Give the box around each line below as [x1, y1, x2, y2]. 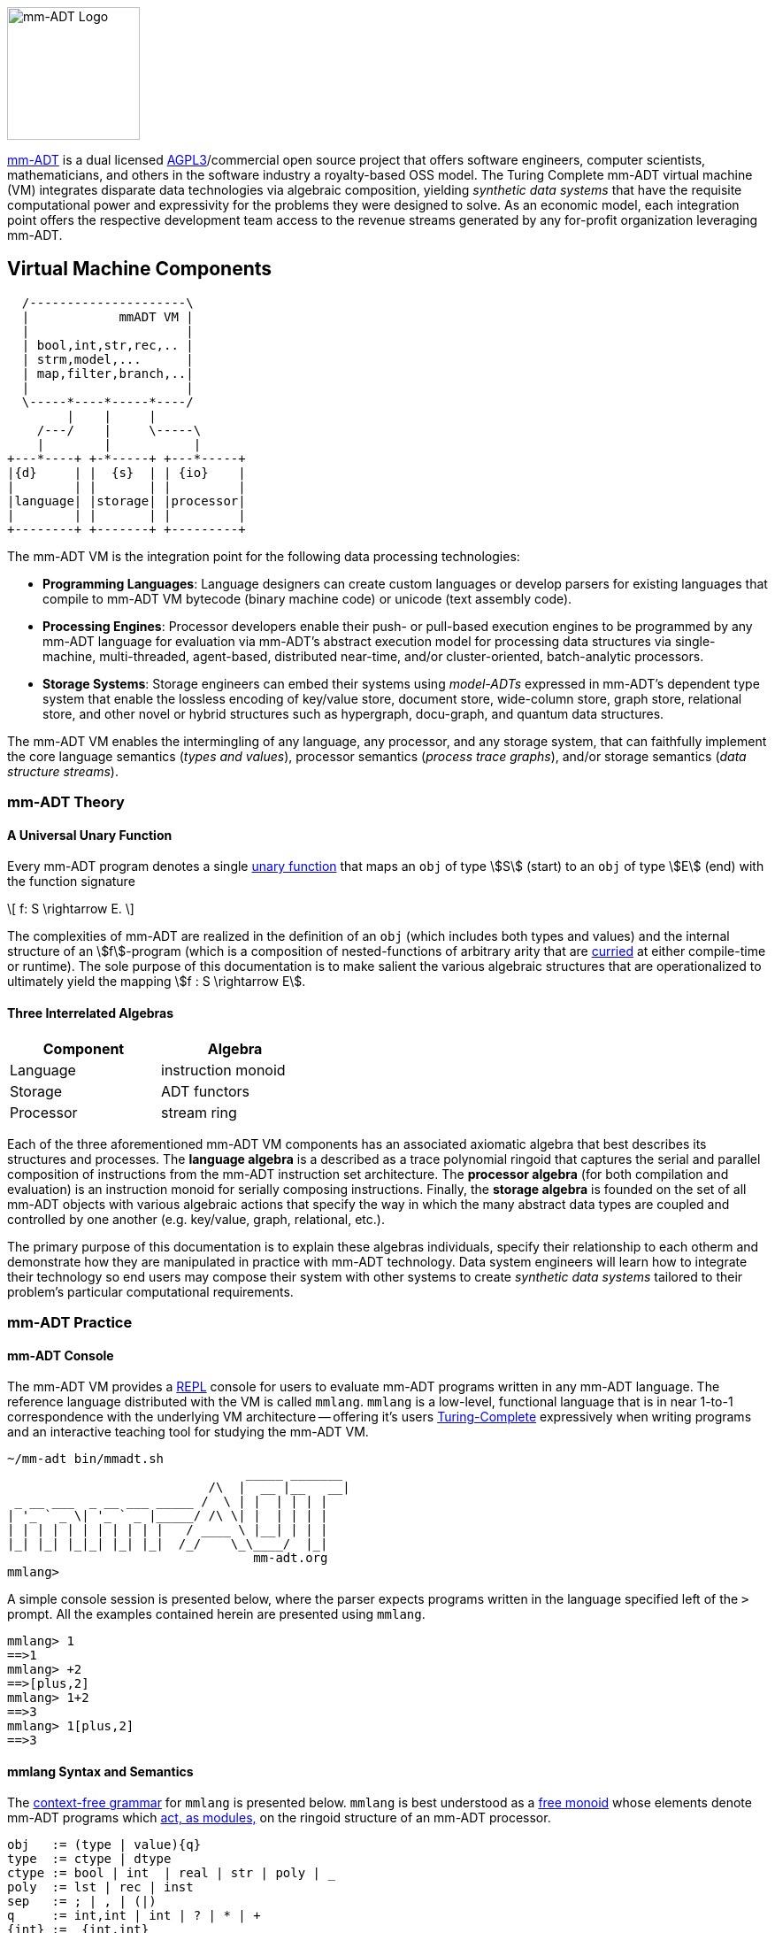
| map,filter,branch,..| [21, 366, 194, 381]
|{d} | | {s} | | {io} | [7, 465, 246, 480]
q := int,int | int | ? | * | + [7, 1908, 261, 1923]
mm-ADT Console [7, 1347, 114, 1363]
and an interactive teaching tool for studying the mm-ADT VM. [7, 1424, 369, 1440]
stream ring [161, 1103, 237, 1121]
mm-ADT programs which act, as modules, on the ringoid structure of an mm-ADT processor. [7, 1810, 551, 1826]
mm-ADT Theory [7, 793, 125, 812]
